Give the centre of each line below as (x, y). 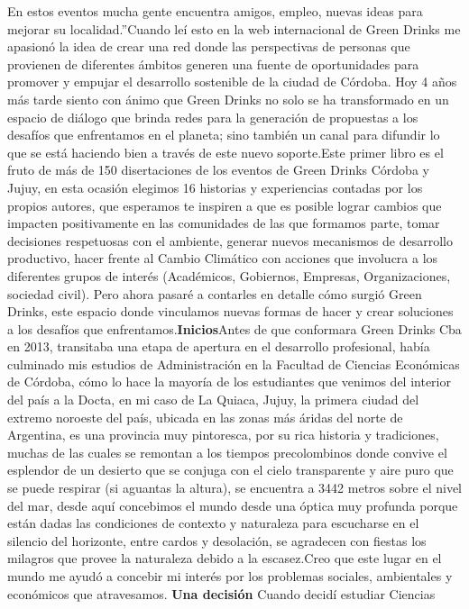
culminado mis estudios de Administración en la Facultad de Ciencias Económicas (234, 364)
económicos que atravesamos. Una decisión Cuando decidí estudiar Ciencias (221, 593)
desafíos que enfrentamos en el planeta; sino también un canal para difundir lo (224, 135)
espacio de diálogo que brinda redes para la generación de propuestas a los (213, 117)
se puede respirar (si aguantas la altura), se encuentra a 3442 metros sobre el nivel (234, 488)
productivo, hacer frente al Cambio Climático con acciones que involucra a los (223, 258)
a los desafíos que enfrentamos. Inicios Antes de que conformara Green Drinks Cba (234, 328)
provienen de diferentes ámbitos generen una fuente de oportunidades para (213, 64)
